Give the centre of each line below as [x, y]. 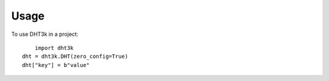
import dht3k [54, 48]
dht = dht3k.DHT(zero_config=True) [75, 57]
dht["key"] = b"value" [56, 65]
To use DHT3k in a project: [45, 34]
